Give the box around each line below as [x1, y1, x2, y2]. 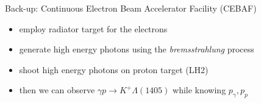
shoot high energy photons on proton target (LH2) [19, 63, 209, 76]
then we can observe [19, 83, 95, 96]
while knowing [173, 83, 226, 96]
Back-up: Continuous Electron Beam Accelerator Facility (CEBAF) [5, 2, 257, 14]
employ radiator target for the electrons [19, 22, 168, 35]
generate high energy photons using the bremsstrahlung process [19, 43, 254, 55]
